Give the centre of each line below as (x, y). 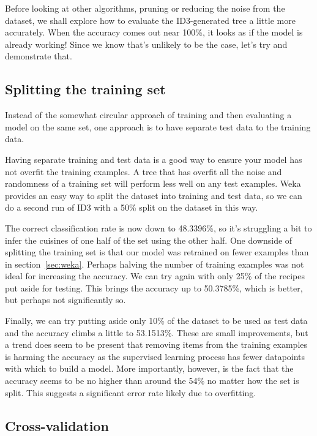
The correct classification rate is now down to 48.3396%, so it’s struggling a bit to (158, 227)
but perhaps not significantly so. (65, 300)
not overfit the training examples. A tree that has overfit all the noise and (144, 171)
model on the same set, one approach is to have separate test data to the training (158, 126)
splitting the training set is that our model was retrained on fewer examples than (157, 252)
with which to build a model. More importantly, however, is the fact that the (149, 368)
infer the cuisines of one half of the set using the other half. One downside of (149, 240)
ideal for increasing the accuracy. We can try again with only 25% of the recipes (155, 276)
